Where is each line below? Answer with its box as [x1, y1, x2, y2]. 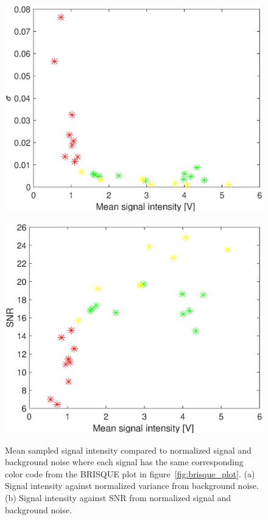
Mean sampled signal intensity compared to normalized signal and [5, 443, 252, 456]
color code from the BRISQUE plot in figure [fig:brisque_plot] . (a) [5, 467, 255, 480]
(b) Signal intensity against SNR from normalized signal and [5, 491, 231, 504]
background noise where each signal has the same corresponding [5, 455, 244, 468]
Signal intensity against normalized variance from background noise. [5, 479, 259, 492]
